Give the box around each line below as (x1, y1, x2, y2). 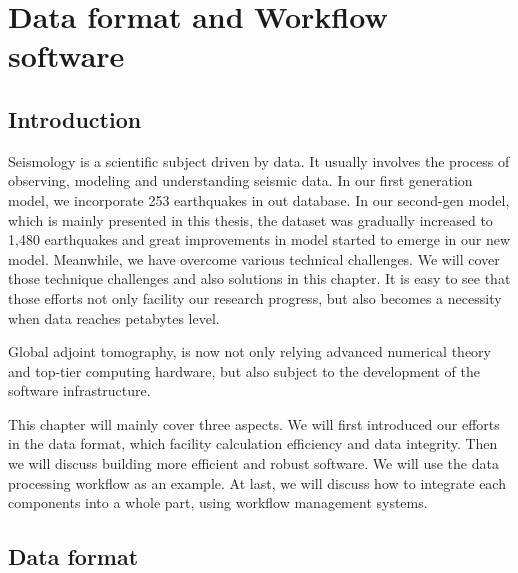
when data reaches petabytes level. (8, 307, 220, 328)
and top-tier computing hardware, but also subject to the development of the (8, 360, 481, 381)
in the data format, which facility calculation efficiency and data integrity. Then (8, 433, 498, 454)
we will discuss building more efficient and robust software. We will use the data (8, 453, 499, 474)
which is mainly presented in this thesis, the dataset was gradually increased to (8, 209, 493, 230)
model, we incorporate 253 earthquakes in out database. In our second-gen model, (8, 189, 510, 210)
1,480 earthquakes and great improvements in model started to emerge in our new (8, 229, 511, 250)
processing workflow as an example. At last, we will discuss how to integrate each (8, 472, 506, 493)
